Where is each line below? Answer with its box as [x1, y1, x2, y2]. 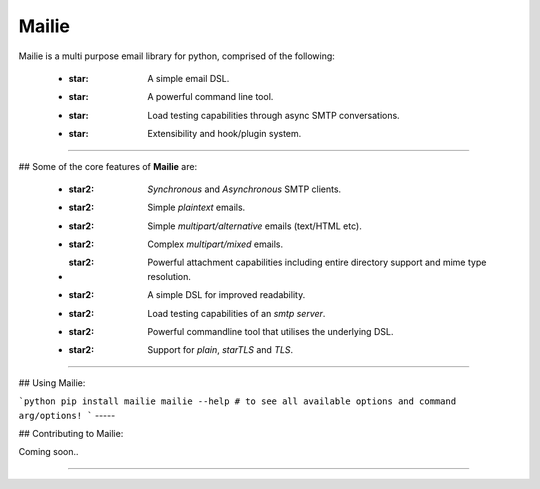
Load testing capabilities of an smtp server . [147, 307, 326, 319]
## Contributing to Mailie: [18, 427, 124, 439]
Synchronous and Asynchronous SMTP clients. [147, 183, 342, 195]
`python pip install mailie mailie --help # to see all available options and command [18, 396, 457, 407]
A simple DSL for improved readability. [147, 289, 306, 301]
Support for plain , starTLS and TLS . [147, 344, 294, 356]
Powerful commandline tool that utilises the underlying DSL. [147, 326, 394, 338]
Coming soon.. [18, 446, 79, 458]
